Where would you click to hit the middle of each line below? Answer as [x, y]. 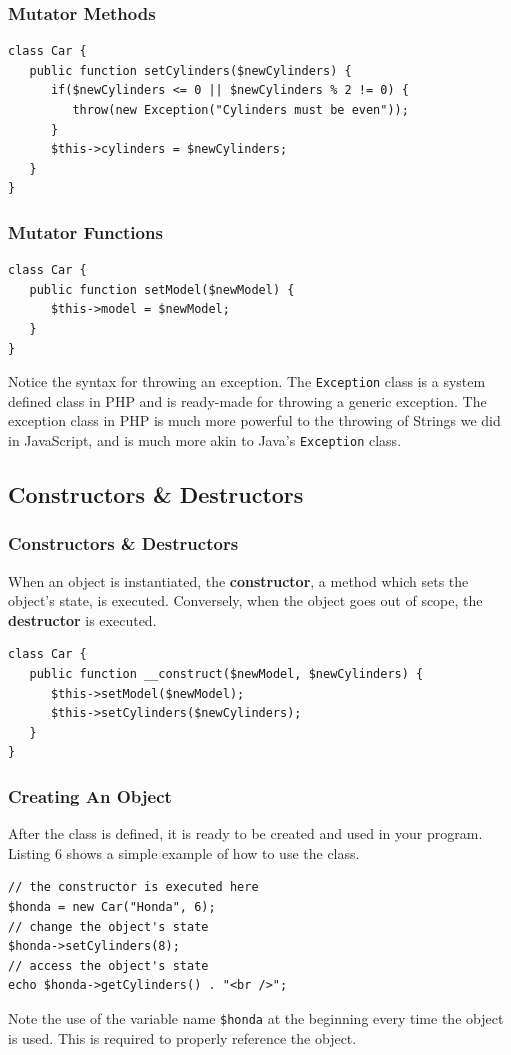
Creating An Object [90, 795]
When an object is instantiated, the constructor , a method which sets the [238, 580]
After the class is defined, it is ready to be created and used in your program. [245, 833]
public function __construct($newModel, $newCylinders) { [226, 674]
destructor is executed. [82, 619]
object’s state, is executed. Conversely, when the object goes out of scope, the [245, 600]
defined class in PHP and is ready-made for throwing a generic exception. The [247, 400]
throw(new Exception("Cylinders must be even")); [240, 110]
